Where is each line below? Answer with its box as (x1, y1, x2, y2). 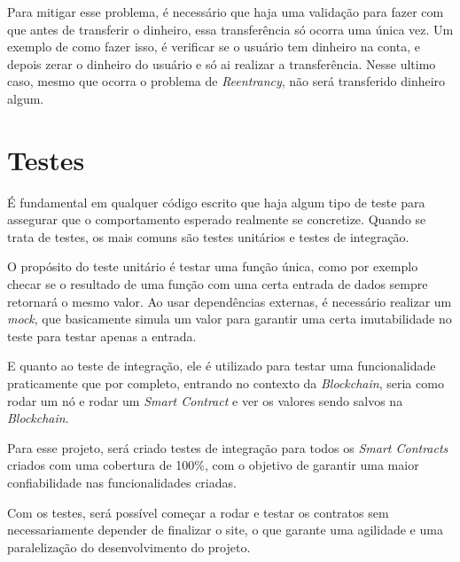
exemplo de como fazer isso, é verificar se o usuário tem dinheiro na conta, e (7, 37, 420, 56)
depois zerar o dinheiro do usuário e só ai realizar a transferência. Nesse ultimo (7, 54, 436, 73)
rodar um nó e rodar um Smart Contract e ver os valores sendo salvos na (7, 391, 403, 410)
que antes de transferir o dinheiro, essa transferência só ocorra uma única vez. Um (7, 20, 454, 38)
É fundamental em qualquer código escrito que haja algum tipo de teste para (7, 192, 425, 211)
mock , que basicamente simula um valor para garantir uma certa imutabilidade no (7, 309, 452, 328)
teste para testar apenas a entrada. (7, 326, 197, 345)
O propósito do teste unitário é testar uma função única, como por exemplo (7, 257, 418, 276)
